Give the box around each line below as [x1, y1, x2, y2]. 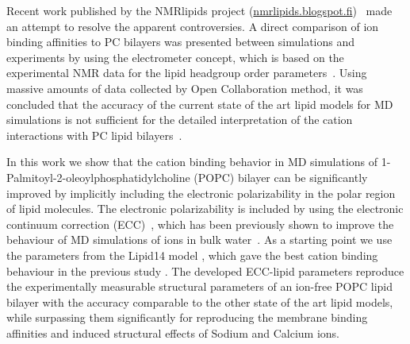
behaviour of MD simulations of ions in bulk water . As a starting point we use [6, 231, 393, 248]
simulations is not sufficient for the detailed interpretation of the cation [6, 111, 353, 128]
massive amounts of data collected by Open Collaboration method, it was [6, 79, 363, 96]
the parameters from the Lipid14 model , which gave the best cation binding [6, 246, 378, 263]
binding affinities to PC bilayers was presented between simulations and [6, 33, 354, 50]
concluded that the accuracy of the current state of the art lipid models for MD [6, 95, 393, 112]
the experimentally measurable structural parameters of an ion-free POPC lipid [6, 278, 393, 295]
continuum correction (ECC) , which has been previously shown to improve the [6, 215, 394, 232]
